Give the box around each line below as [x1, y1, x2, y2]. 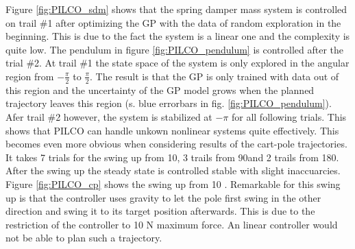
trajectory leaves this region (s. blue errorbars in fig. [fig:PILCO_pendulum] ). [5, 96, 332, 110]
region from [5, 69, 54, 83]
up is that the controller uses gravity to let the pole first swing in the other [5, 190, 321, 204]
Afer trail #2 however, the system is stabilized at [5, 109, 212, 123]
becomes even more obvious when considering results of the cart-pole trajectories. [5, 137, 347, 151]
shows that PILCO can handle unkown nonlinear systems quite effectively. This [5, 123, 339, 137]
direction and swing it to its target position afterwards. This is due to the [5, 204, 315, 218]
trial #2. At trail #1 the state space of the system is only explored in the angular [5, 56, 350, 70]
